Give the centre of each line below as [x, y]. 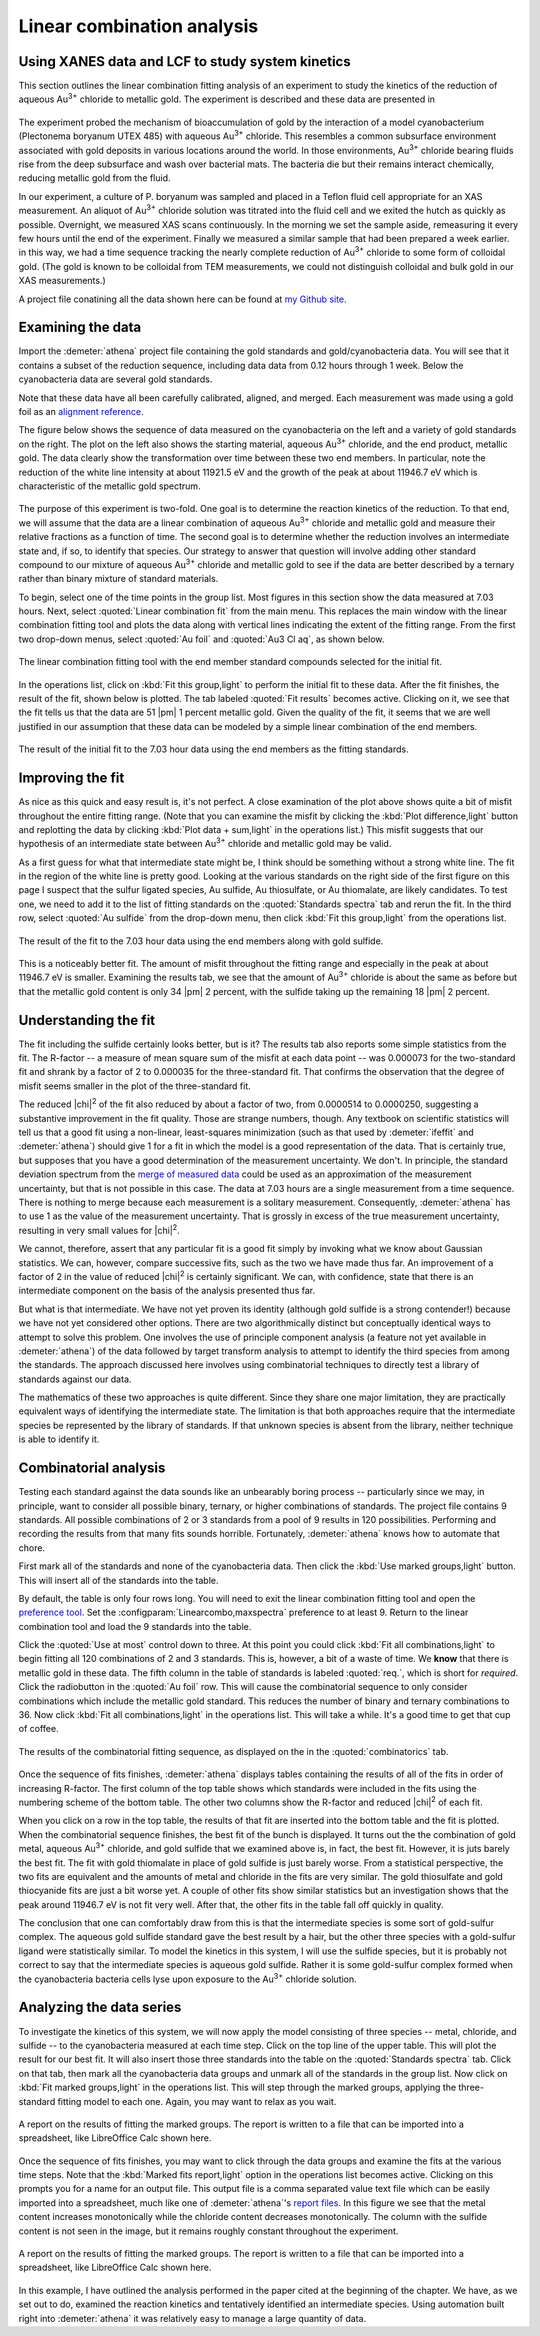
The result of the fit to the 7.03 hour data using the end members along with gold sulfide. [201, 941]
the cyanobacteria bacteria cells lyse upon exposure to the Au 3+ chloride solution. [187, 1978]
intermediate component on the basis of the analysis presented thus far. [166, 1291]
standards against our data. [75, 1379]
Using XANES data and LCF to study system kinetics [184, 61]
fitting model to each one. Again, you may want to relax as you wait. [197, 2101]
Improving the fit [71, 778]
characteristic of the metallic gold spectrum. [109, 486]
